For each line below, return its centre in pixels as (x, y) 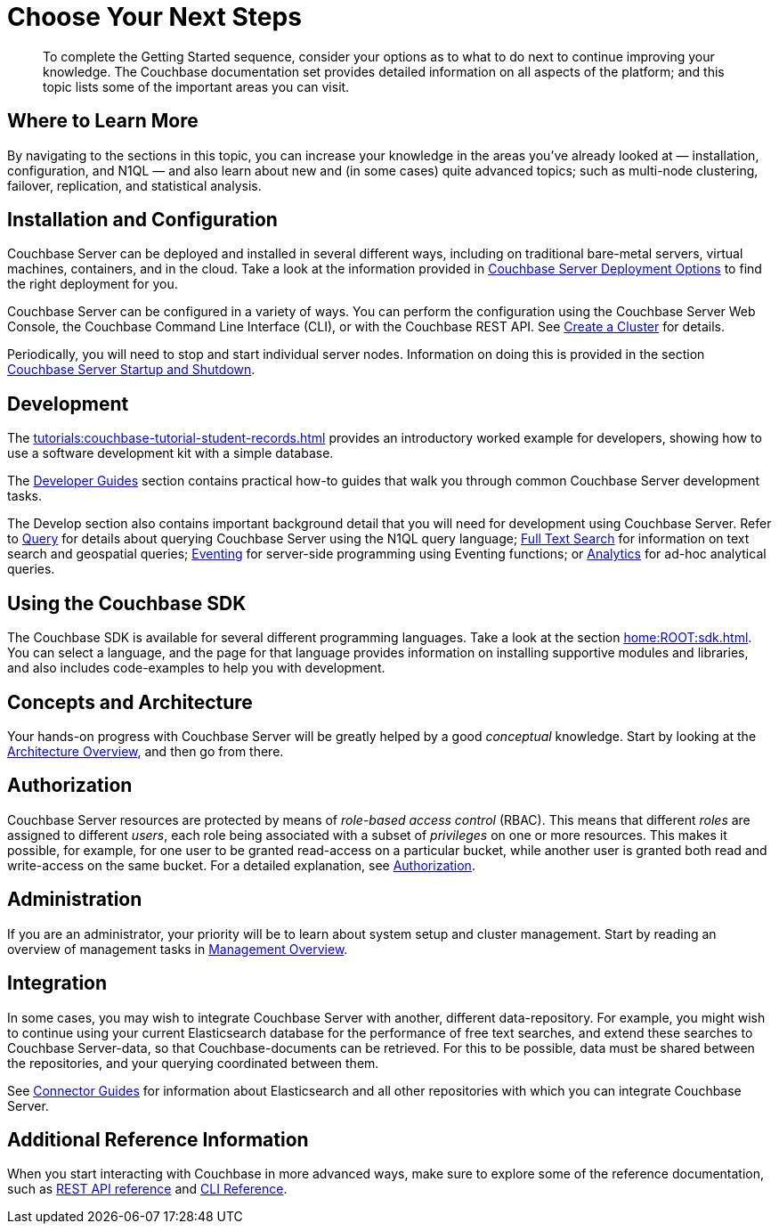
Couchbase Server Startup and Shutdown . (131, 370)
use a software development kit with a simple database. (170, 453)
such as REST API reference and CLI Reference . (147, 1189)
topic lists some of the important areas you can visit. (196, 86)
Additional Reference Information (158, 1139)
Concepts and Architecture (130, 702)
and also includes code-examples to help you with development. (196, 668)
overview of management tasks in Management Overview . (178, 949)
